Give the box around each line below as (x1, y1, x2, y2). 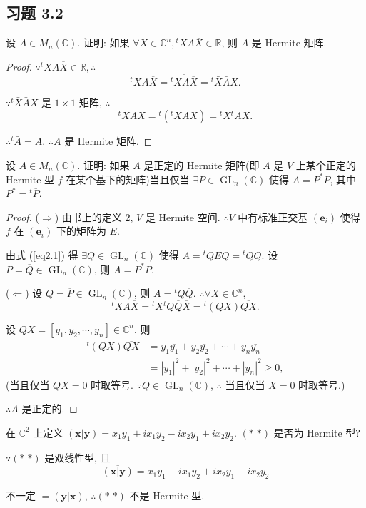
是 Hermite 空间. (145, 209, 220, 224)
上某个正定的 (295, 158, 356, 173)
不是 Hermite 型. (129, 488, 205, 503)
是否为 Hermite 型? (273, 425, 360, 440)
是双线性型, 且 (44, 449, 111, 464)
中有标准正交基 (238, 209, 308, 224)
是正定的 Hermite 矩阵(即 (143, 158, 260, 173)
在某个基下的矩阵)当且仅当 (66, 171, 190, 186)
